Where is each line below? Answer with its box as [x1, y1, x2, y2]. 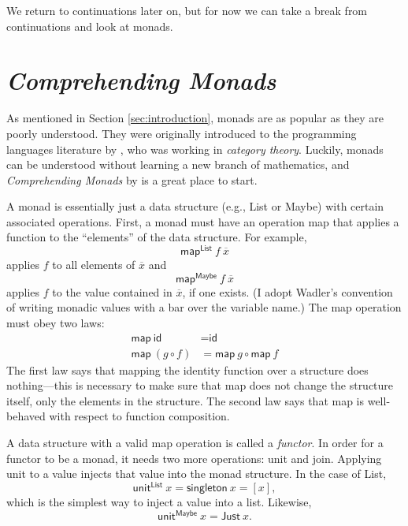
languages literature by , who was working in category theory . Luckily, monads [6, 140, 384, 157]
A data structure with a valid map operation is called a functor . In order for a [6, 435, 384, 451]
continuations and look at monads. [6, 17, 173, 34]
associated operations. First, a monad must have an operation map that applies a [6, 213, 399, 229]
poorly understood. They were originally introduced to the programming [6, 125, 357, 141]
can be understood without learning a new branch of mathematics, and [6, 156, 350, 173]
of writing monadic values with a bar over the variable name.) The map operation [6, 299, 402, 315]
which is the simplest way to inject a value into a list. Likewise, [6, 494, 312, 510]
